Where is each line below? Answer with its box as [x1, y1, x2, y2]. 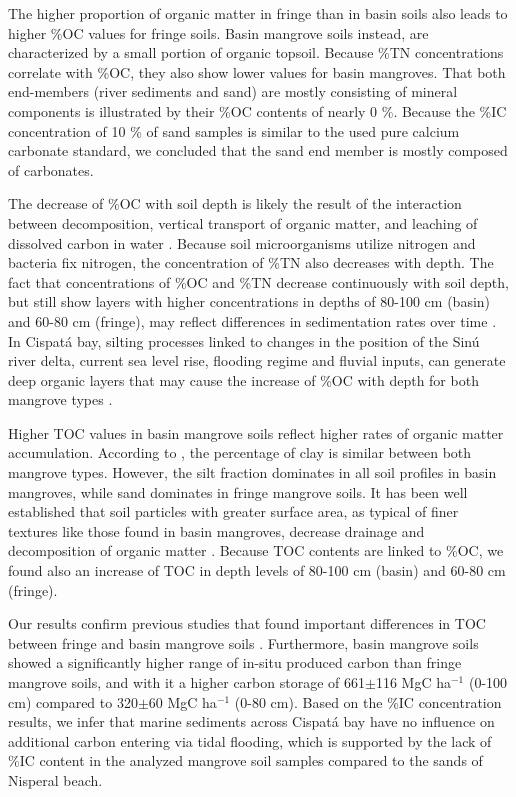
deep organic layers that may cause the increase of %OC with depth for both [8, 369, 479, 390]
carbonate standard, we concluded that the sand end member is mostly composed [8, 140, 508, 161]
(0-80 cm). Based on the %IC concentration [234, 691, 502, 712]
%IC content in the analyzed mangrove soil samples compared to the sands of [8, 750, 483, 771]
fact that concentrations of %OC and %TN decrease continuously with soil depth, [8, 271, 509, 292]
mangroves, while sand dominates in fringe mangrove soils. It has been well [8, 481, 468, 502]
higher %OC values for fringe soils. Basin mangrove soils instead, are [8, 22, 429, 43]
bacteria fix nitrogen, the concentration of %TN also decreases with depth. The [8, 252, 494, 273]
